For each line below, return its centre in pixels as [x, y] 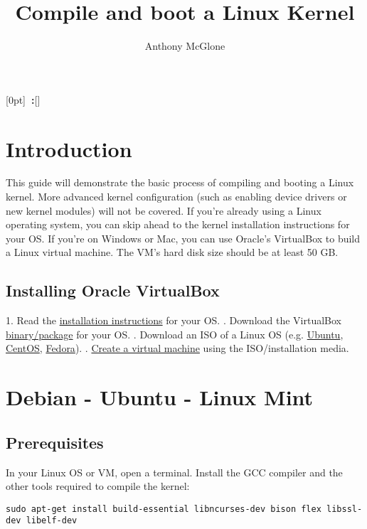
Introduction [69, 148]
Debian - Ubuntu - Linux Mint [160, 397]
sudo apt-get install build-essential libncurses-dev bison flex [164, 509]
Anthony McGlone [185, 46]
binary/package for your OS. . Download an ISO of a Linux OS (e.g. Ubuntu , [175, 334]
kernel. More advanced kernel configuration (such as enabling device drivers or [176, 197]
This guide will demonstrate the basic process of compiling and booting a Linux [180, 182]
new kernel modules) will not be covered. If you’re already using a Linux [164, 210]
